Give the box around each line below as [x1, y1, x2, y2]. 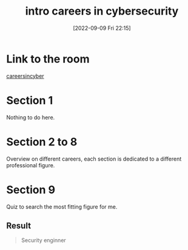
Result [6, 220, 32, 231]
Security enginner [21, 237, 67, 244]
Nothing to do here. [6, 114, 55, 121]
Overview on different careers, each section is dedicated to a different [6, 155, 182, 162]
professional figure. [6, 161, 55, 168]
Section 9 [6, 182, 56, 196]
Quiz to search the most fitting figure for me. [6, 203, 118, 210]
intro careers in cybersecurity [25, 4, 179, 18]
